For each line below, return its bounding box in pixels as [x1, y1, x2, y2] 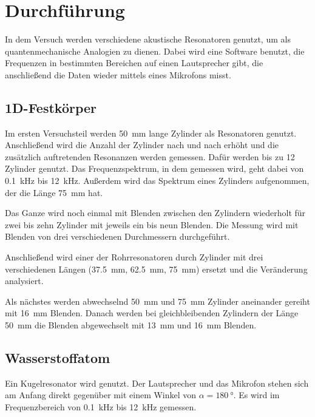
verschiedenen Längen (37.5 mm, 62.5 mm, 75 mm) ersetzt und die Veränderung [5, 262, 308, 275]
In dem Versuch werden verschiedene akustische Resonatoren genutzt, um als [5, 33, 291, 46]
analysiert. [5, 274, 44, 287]
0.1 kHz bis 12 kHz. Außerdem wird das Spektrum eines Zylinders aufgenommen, [5, 174, 310, 187]
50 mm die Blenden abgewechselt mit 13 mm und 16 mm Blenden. [5, 319, 257, 331]
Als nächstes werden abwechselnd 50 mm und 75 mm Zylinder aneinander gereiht [5, 294, 310, 307]
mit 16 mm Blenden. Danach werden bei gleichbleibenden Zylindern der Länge [5, 307, 299, 319]
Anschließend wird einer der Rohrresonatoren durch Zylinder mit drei [5, 251, 263, 263]
